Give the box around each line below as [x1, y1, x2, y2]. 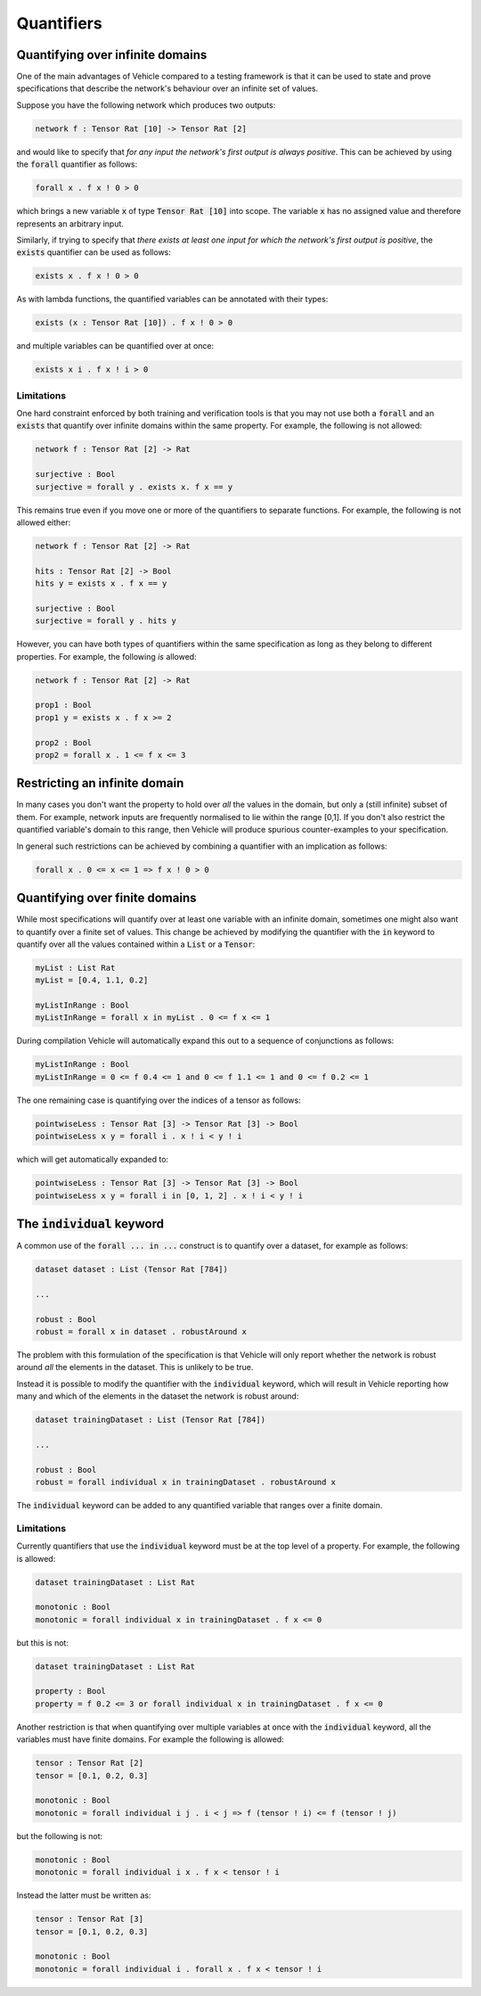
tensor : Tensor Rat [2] [35, 1758, 144, 1769]
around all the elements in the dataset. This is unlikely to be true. [16, 1362, 254, 1373]
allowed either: [16, 517, 71, 528]
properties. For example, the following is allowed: [16, 651, 197, 661]
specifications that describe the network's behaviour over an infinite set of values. [16, 83, 319, 94]
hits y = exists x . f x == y [35, 579, 167, 588]
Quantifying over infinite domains [16, 47, 208, 62]
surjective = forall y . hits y [35, 616, 177, 626]
